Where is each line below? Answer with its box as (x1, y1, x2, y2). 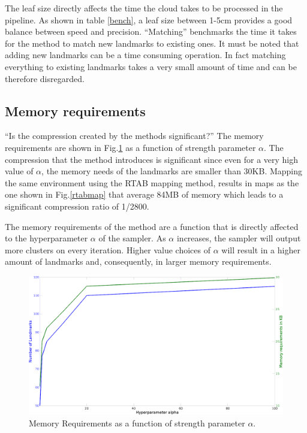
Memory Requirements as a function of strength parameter (29, 416, 245, 429)
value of (5, 165, 34, 177)
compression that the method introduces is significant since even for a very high (5, 153, 299, 165)
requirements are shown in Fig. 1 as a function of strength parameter (5, 141, 256, 153)
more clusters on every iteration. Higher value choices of (5, 243, 210, 256)
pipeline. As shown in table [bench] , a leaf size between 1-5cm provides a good (5, 13, 293, 26)
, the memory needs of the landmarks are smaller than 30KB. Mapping (41, 165, 303, 177)
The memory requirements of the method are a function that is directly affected (5, 220, 299, 232)
